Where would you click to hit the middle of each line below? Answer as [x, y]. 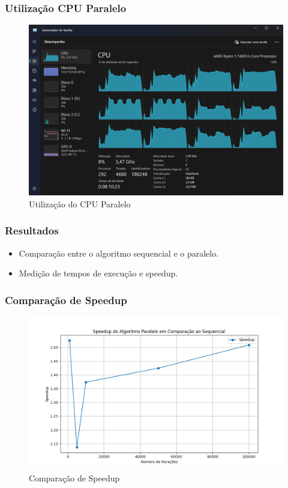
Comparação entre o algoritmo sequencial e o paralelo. [119, 253]
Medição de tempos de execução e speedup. [98, 273]
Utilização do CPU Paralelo [80, 203]
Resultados [32, 230]
